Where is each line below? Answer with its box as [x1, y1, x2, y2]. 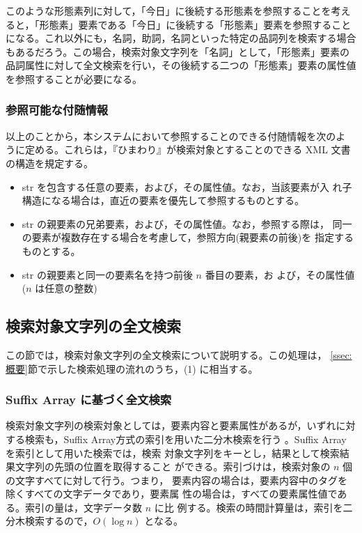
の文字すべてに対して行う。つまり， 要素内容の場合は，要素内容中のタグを [6, 472, 347, 487]
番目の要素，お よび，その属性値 [205, 267, 355, 281]
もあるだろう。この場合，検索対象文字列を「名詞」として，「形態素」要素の [6, 44, 349, 59]
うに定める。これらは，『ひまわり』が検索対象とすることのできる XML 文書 [6, 142, 351, 157]
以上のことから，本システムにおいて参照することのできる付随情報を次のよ [6, 128, 346, 143]
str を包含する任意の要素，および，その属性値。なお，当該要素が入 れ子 [22, 179, 352, 194]
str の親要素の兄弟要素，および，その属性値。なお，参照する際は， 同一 [22, 216, 352, 231]
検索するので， [24, 513, 93, 528]
